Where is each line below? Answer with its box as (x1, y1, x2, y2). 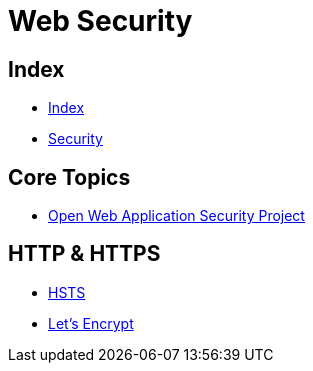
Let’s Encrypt (48, 314, 134, 332)
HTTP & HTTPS (8, 241, 161, 267)
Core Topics (8, 164, 131, 190)
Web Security (8, 4, 193, 38)
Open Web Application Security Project (48, 207, 305, 225)
